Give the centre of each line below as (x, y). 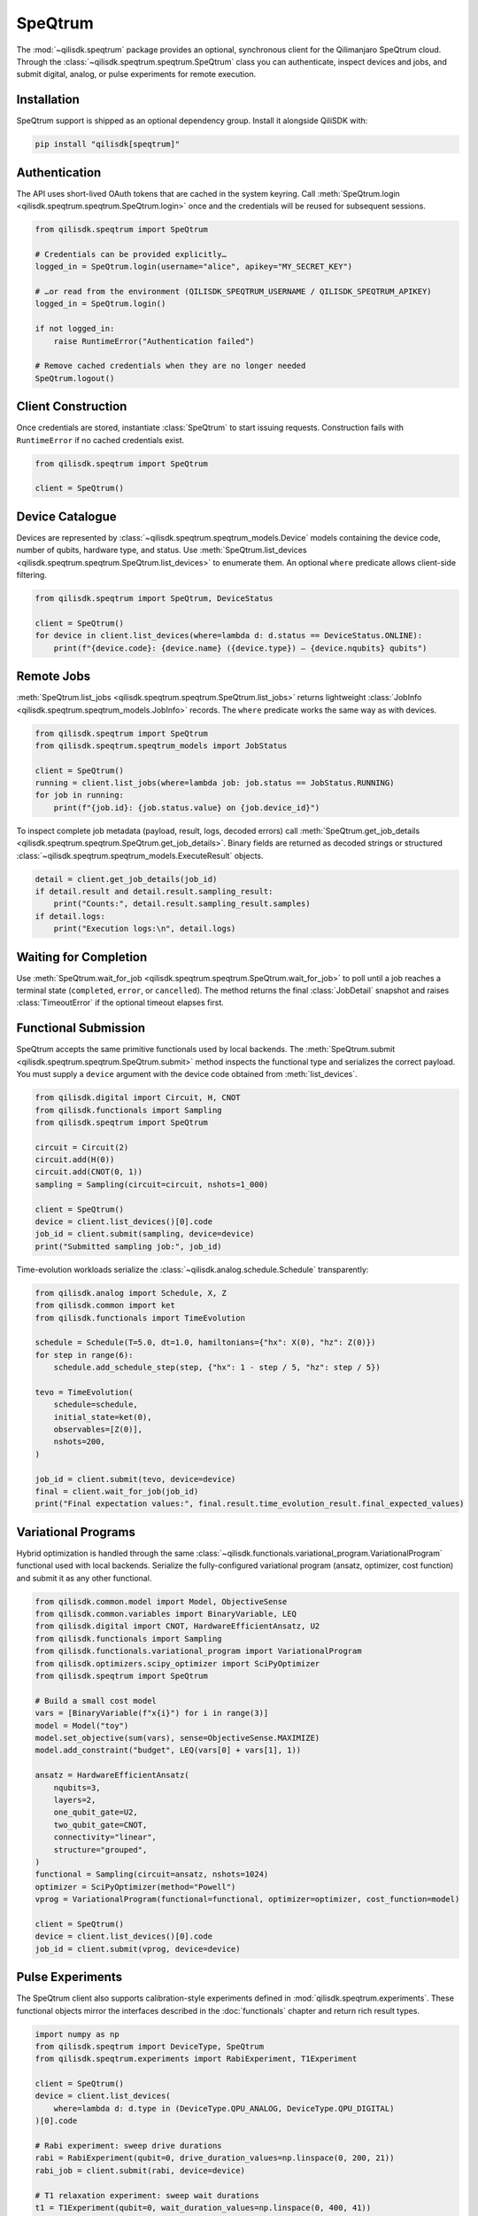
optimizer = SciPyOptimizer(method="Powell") (135, 1887)
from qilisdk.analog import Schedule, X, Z (131, 1293)
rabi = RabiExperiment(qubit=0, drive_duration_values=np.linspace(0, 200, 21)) (215, 2158)
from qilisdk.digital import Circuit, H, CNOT (138, 1098)
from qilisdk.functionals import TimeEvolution (140, 1318)
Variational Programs (76, 1532)
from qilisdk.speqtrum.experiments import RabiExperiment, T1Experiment (196, 2059)
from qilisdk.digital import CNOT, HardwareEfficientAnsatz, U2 (177, 1626)
